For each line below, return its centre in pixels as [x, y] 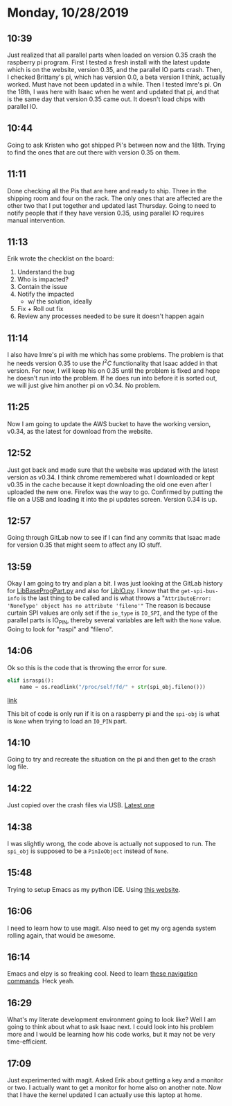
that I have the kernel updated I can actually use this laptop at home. [105, 1095]
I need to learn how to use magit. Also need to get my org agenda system [112, 928]
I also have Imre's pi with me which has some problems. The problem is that [115, 355]
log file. [18, 766]
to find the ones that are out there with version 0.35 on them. [94, 152]
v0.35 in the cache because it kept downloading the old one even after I [109, 484]
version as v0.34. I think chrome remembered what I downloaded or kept [111, 477]
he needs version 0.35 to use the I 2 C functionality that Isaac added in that [113, 363]
